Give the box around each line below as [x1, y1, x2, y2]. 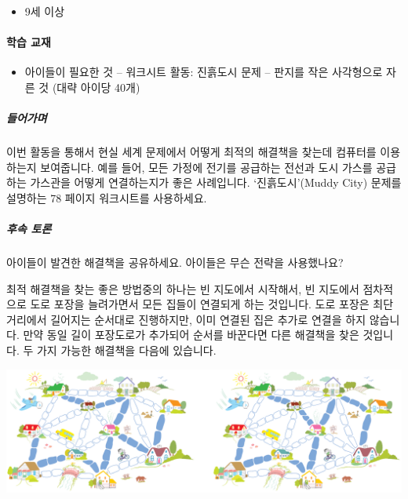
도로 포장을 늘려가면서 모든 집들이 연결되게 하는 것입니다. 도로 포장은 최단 [30, 296, 394, 312]
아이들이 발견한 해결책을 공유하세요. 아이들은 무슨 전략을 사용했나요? [6, 254, 344, 271]
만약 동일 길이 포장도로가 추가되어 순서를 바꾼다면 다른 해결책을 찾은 [23, 326, 359, 343]
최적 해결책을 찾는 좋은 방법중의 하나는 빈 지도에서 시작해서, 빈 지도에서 [6, 280, 359, 297]
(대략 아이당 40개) [52, 78, 140, 95]
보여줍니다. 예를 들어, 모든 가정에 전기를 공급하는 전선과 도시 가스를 [40, 158, 373, 175]
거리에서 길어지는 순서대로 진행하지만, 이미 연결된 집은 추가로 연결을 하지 [6, 311, 366, 327]
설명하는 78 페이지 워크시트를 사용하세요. [6, 189, 207, 206]
